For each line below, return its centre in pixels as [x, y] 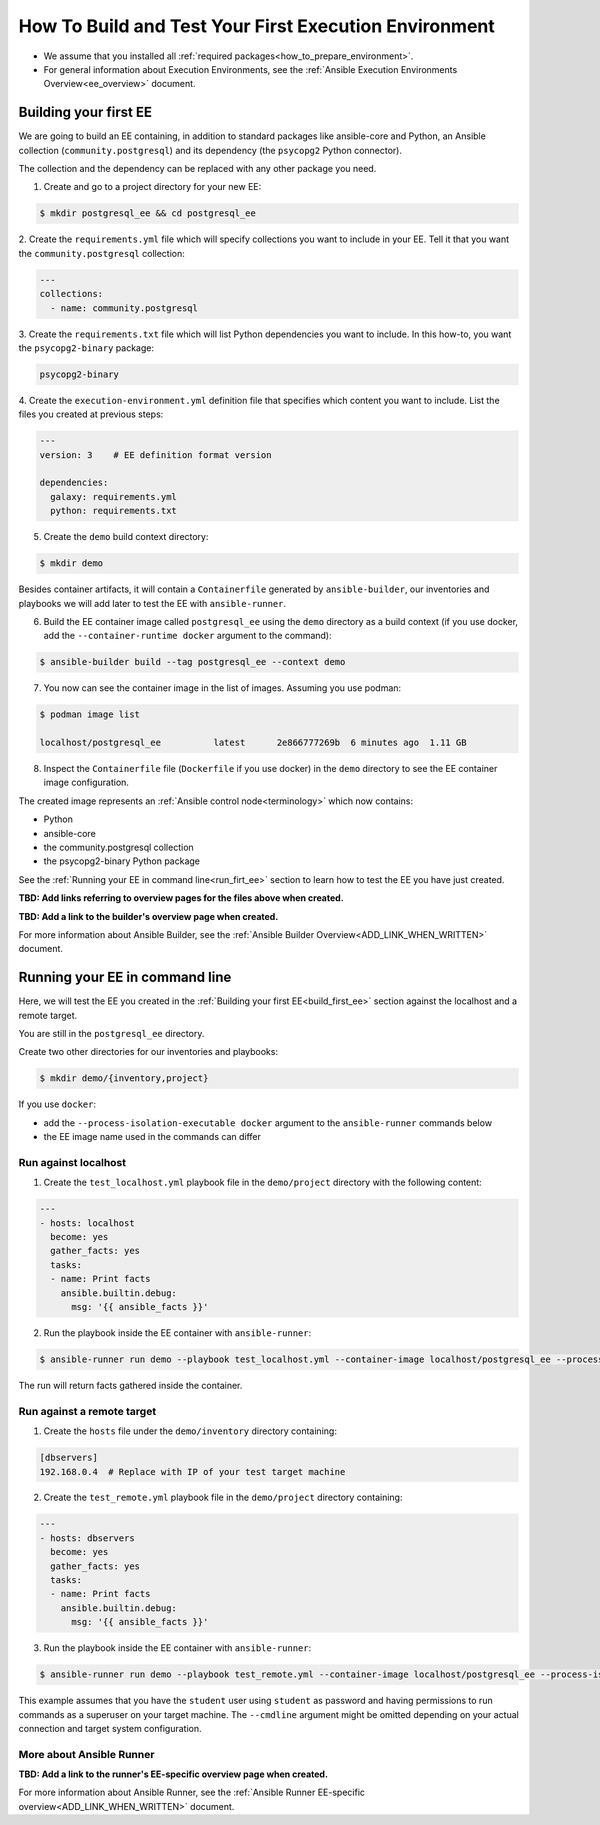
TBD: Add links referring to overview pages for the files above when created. [181, 898]
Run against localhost [72, 1162]
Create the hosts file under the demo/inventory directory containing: [190, 1431]
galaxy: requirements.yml [113, 496]
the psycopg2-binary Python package [121, 861]
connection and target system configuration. [110, 1728]
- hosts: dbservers [87, 1538]
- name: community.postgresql [124, 308]
